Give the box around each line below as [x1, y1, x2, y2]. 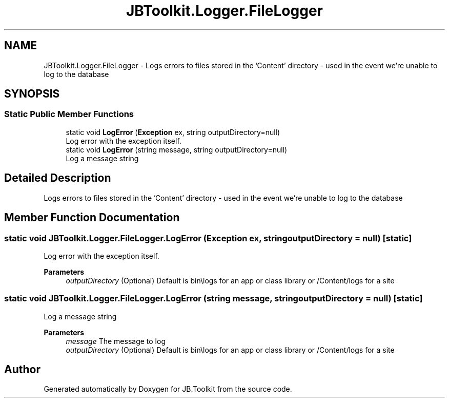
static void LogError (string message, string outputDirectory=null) [66, 145, 288, 154]
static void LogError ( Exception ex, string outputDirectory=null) [66, 127, 280, 137]
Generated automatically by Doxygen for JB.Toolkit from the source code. [44, 385, 292, 394]
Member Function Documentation [4, 211, 180, 224]
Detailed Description [4, 171, 111, 185]
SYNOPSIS [4, 87, 60, 101]
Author [4, 363, 40, 376]
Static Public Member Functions [4, 109, 134, 120]
